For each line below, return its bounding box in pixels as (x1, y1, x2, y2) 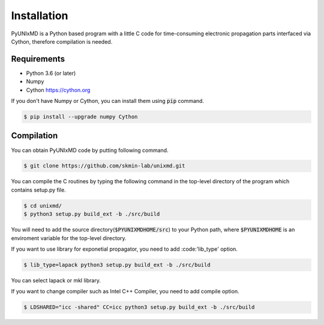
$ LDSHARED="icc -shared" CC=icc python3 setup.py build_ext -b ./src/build (23, 304, 255, 311)
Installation (11, 9, 68, 22)
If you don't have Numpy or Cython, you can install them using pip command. (11, 98, 204, 105)
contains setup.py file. (11, 186, 66, 193)
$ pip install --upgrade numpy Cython (23, 114, 138, 120)
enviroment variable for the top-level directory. (11, 234, 127, 242)
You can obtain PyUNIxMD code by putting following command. (11, 147, 169, 154)
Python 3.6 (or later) (26, 69, 76, 77)
